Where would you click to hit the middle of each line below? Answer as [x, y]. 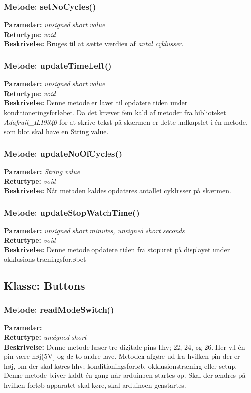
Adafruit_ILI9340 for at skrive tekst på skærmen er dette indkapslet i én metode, [126, 122]
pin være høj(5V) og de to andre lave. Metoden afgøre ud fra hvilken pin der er [122, 356]
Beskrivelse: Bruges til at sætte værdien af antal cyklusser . [94, 44]
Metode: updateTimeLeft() [58, 65]
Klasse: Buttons [45, 285]
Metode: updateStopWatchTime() [72, 212]
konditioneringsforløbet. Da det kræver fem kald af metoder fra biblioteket [115, 112]
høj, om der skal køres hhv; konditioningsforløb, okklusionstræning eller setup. [121, 365]
